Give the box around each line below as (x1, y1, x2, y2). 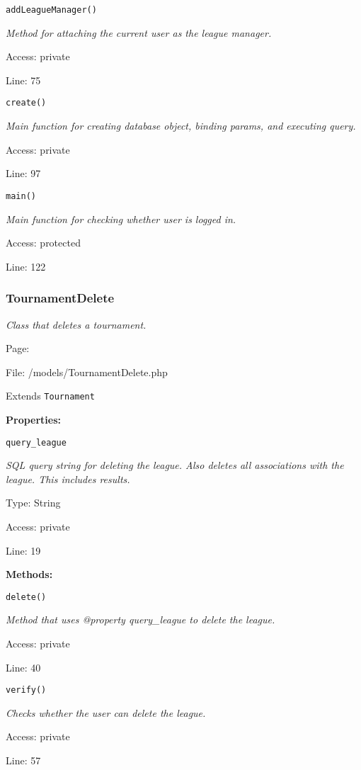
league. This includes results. (6, 471, 130, 486)
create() (6, 98, 47, 108)
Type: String (6, 495, 61, 510)
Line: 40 (6, 659, 41, 674)
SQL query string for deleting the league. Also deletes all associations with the (6, 458, 344, 472)
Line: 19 (6, 543, 41, 557)
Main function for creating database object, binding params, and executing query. (6, 118, 356, 133)
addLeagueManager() (6, 5, 97, 15)
